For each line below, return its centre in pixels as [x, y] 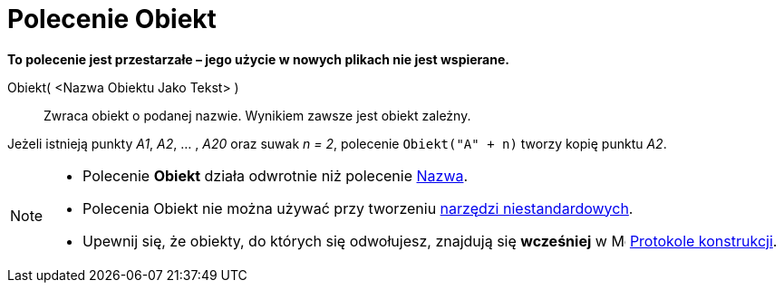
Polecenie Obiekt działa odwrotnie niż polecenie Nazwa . [276, 175]
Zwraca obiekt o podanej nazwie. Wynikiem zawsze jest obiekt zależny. [257, 115]
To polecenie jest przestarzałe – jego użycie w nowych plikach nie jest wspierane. [258, 59]
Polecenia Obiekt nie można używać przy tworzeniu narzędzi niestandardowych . [358, 208]
